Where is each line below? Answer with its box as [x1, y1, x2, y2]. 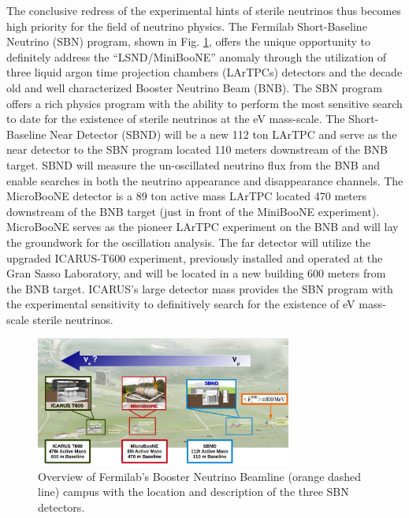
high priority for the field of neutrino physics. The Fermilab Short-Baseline [6, 17, 367, 34]
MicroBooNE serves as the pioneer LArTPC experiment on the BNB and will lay [6, 218, 399, 235]
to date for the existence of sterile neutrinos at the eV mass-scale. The [6, 110, 345, 127]
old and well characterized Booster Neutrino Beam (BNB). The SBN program [6, 79, 382, 95]
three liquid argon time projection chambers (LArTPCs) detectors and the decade [6, 64, 403, 80]
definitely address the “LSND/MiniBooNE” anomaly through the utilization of [6, 48, 387, 65]
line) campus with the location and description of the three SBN [38, 483, 349, 500]
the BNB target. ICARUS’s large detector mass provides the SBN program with [6, 280, 393, 296]
